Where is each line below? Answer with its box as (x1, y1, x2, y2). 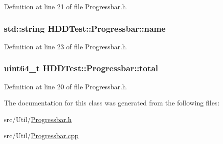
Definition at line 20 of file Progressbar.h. (4, 81, 128, 91)
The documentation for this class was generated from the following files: (4, 98, 220, 108)
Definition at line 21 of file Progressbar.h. (4, 1, 128, 11)
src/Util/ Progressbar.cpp (4, 130, 79, 141)
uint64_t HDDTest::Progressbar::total (4, 62, 158, 74)
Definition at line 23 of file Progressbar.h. (4, 41, 128, 51)
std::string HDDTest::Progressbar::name (4, 22, 166, 34)
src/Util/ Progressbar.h (4, 114, 72, 124)
